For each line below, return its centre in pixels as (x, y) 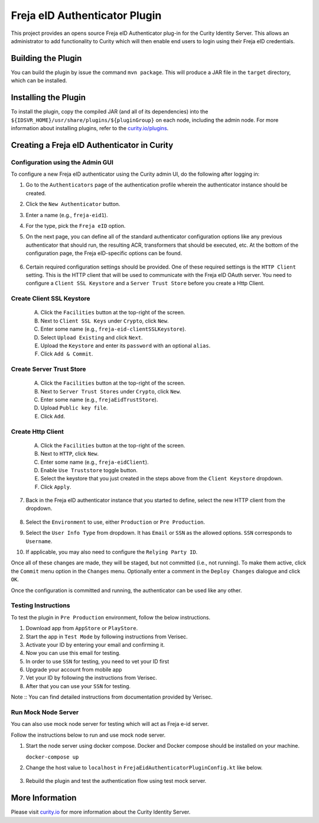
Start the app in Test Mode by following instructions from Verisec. (107, 637)
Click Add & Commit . (67, 354)
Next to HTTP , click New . (70, 454)
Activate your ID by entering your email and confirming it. (95, 644)
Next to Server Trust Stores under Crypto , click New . (111, 391)
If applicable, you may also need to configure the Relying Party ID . (112, 552)
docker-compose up (52, 757)
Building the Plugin (46, 58)
